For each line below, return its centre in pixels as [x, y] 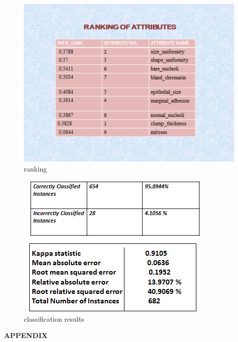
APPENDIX [26, 335]
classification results [54, 318]
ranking [35, 168]
